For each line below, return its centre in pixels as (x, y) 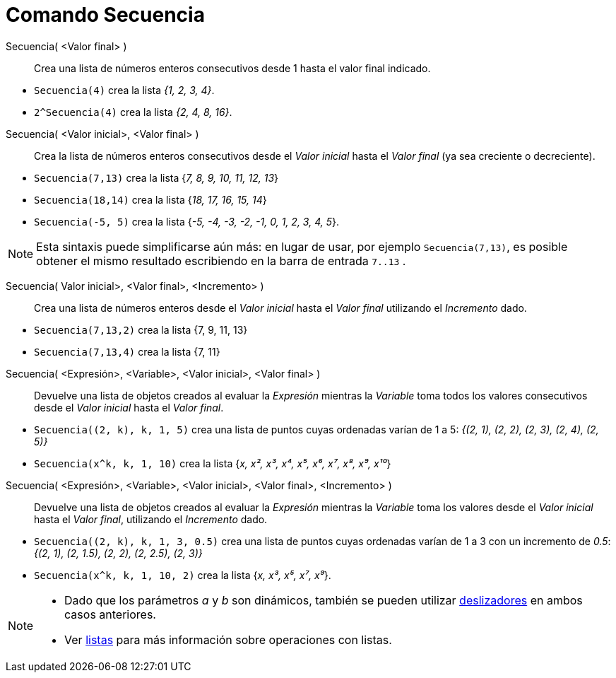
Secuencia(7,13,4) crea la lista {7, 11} (127, 351)
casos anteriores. (110, 614)
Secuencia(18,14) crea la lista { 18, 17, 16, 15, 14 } (150, 199)
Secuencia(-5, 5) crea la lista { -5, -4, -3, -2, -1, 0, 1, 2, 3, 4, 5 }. (186, 221)
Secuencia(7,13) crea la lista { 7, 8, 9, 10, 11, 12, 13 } (156, 177)
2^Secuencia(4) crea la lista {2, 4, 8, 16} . (133, 112)
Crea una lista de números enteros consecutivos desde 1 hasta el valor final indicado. (232, 68)
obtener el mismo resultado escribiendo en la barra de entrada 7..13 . (221, 261)
